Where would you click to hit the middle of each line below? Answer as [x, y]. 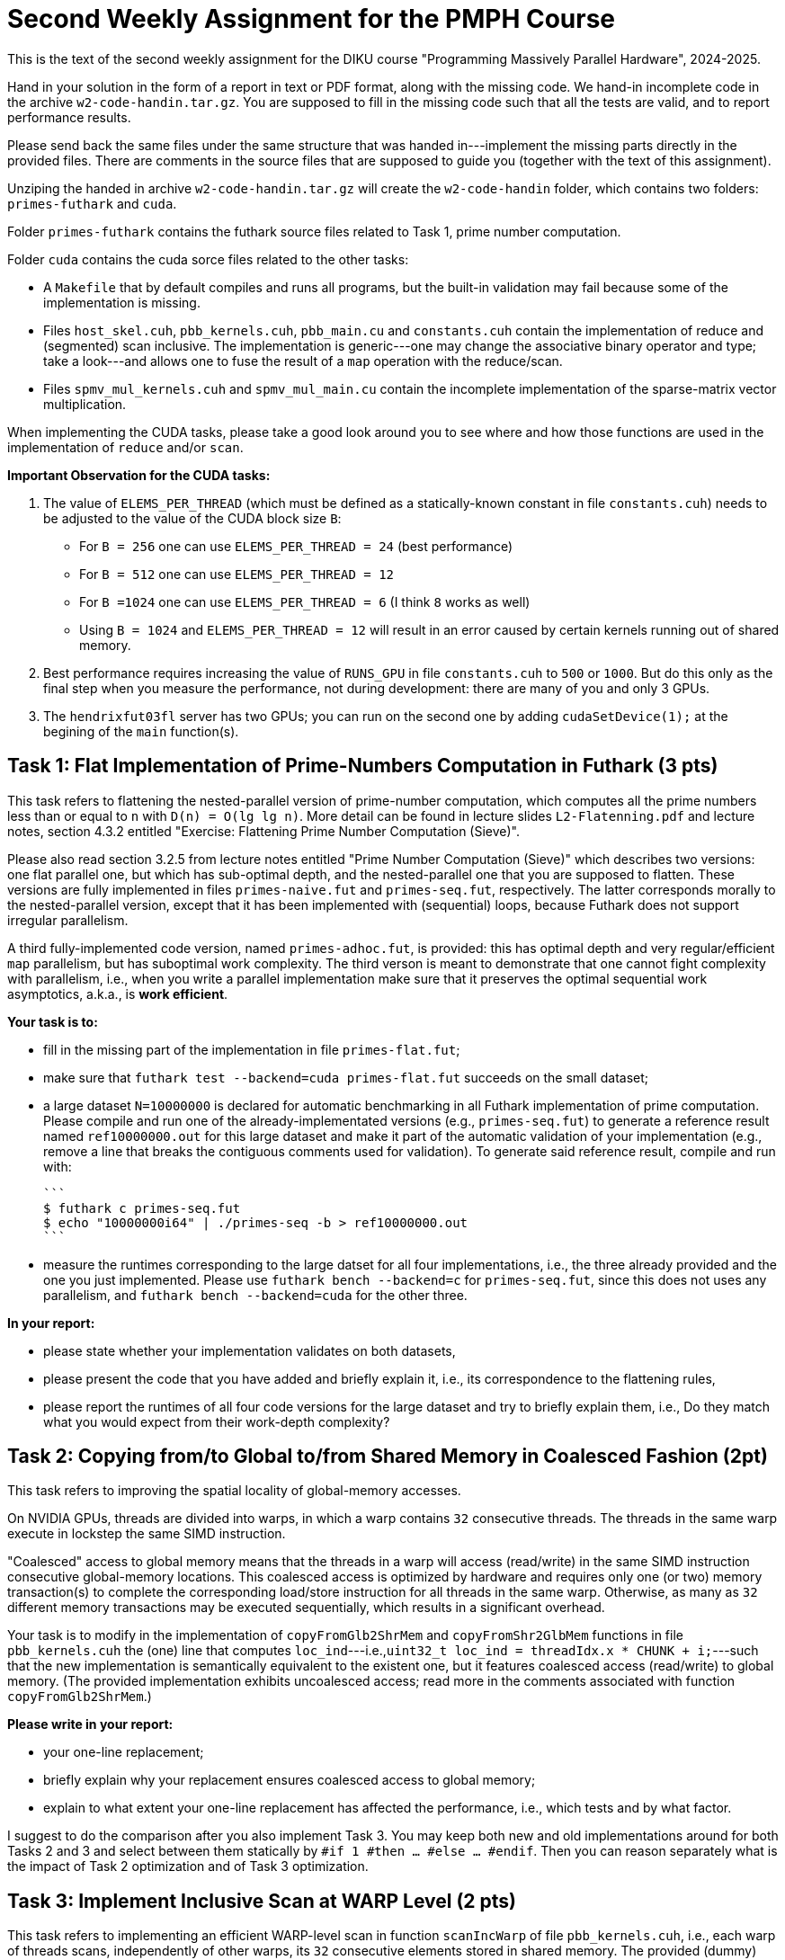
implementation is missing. [122, 302]
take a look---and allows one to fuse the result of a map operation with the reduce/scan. [303, 361]
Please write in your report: [90, 1724]
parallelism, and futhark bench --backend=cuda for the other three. [255, 1295]
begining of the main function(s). [141, 731]
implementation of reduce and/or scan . [125, 447]
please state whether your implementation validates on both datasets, [250, 1350]
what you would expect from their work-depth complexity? [217, 1421]
